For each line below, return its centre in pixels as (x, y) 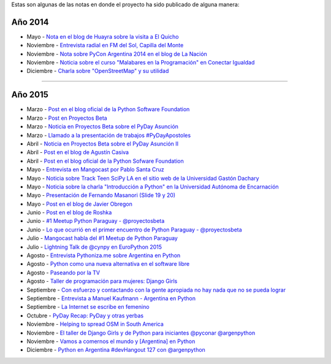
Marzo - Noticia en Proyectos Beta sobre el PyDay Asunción (103, 126)
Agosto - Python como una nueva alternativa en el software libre (108, 264)
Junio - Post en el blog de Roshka (69, 212)
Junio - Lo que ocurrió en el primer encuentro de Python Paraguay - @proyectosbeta (134, 230)
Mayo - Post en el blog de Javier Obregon (80, 204)
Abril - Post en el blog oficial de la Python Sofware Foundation (105, 161)
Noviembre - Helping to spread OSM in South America (95, 324)
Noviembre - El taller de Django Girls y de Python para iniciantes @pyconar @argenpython (141, 333)
